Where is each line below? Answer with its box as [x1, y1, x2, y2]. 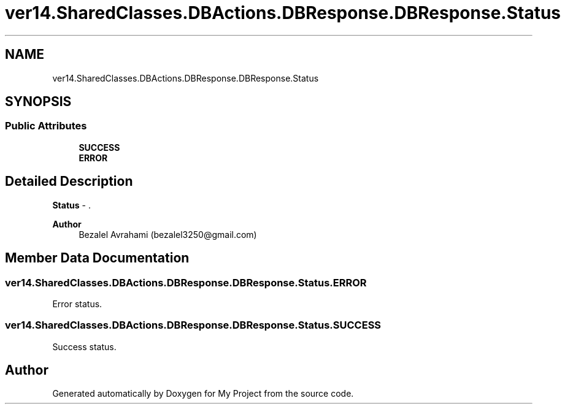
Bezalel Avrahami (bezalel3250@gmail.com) [79, 229, 257, 240]
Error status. [52, 298, 102, 309]
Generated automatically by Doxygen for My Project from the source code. [52, 388, 354, 399]
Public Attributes [5, 120, 87, 132]
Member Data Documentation [5, 250, 190, 266]
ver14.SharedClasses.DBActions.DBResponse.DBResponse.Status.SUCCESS [5, 319, 382, 332]
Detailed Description [5, 174, 133, 189]
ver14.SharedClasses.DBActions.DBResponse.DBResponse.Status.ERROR [5, 276, 367, 289]
